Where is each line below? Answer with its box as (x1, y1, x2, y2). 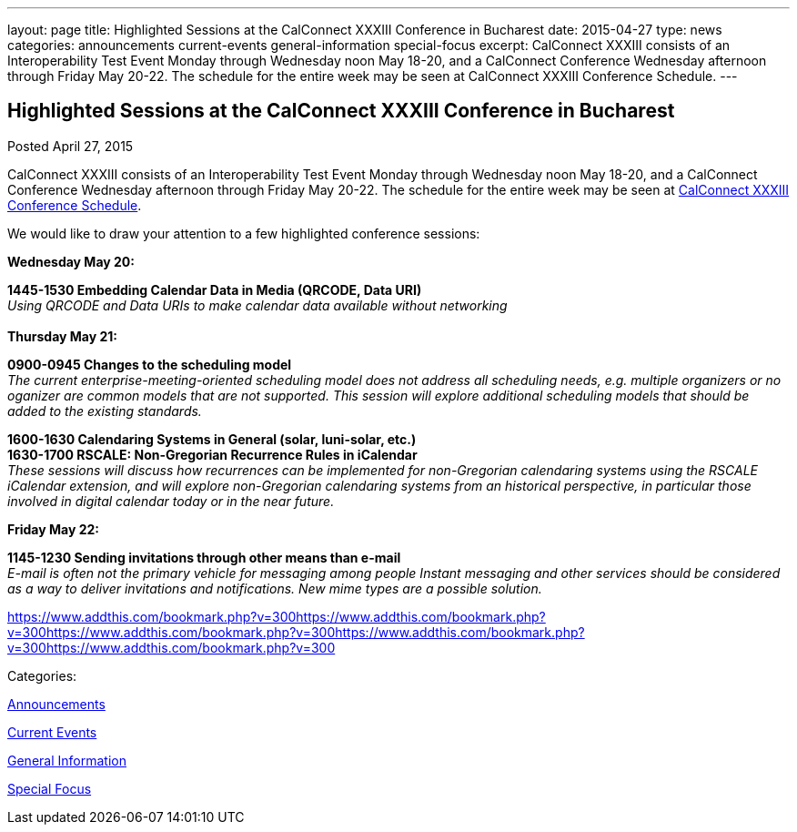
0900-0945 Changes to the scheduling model (7, 356, 292, 372)
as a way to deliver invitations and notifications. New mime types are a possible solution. (7, 580, 542, 596)
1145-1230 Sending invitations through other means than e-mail (7, 549, 401, 565)
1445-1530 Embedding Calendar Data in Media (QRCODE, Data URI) (7, 281, 422, 298)
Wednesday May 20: (7, 253, 135, 269)
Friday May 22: (7, 521, 99, 537)
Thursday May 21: (7, 328, 117, 344)
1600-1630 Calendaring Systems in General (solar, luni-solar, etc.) (7, 431, 417, 447)
